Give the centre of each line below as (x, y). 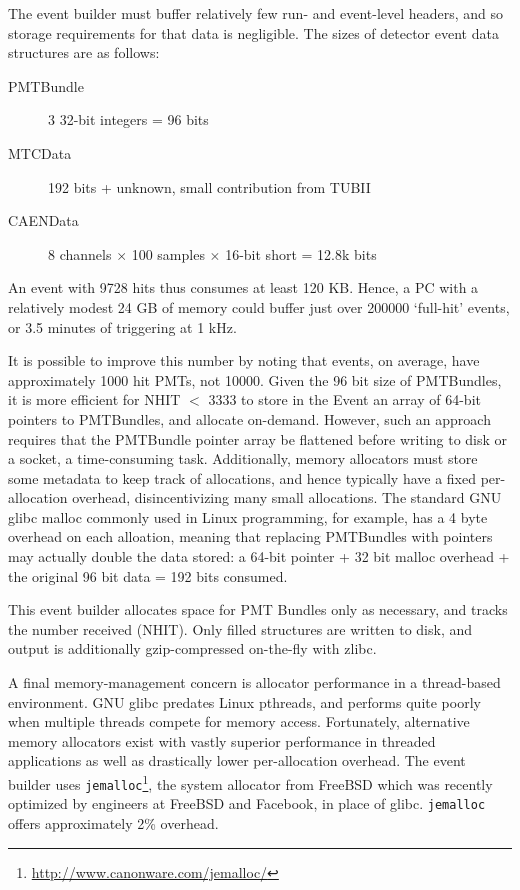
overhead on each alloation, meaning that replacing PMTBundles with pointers (250, 536)
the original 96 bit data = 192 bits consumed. (148, 575)
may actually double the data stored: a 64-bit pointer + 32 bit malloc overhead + (259, 556)
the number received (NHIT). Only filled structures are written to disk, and (240, 628)
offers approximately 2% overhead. (113, 822)
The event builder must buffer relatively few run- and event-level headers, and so (256, 13)
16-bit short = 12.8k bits (301, 253)
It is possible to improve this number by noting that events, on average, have (244, 360)
